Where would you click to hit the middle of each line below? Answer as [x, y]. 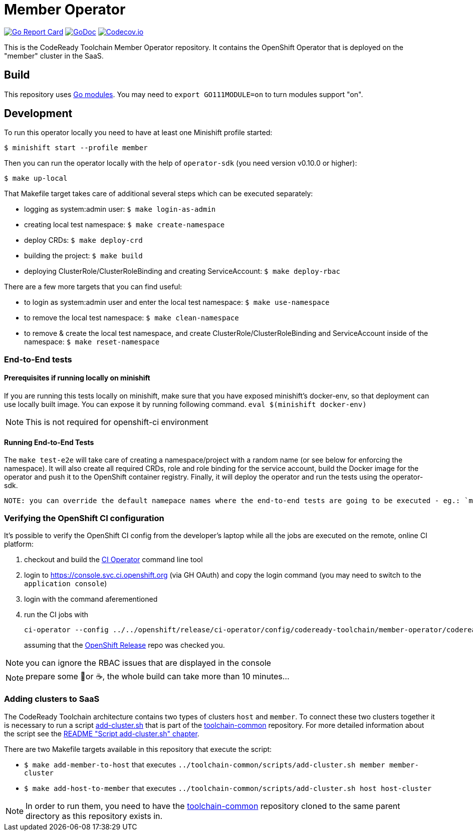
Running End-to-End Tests [49, 442]
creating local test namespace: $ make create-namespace [125, 225]
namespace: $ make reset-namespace [92, 342]
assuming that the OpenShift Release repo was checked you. [125, 645]
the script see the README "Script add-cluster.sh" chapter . [102, 733]
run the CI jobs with [56, 614]
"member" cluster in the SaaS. [54, 56]
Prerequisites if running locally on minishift [77, 378]
